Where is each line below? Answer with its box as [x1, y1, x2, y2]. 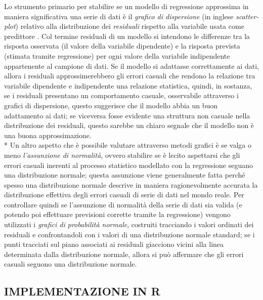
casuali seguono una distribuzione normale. [4, 259, 137, 269]
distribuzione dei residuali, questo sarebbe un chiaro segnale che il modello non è [4, 120, 254, 131]
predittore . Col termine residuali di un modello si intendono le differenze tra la [4, 30, 250, 41]
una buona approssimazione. [4, 130, 92, 140]
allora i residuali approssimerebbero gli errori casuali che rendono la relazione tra [4, 70, 255, 81]
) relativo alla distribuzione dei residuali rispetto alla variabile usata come [15, 21, 244, 31]
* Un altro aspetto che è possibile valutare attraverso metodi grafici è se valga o [4, 140, 251, 150]
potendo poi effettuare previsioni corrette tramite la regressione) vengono [4, 209, 231, 220]
